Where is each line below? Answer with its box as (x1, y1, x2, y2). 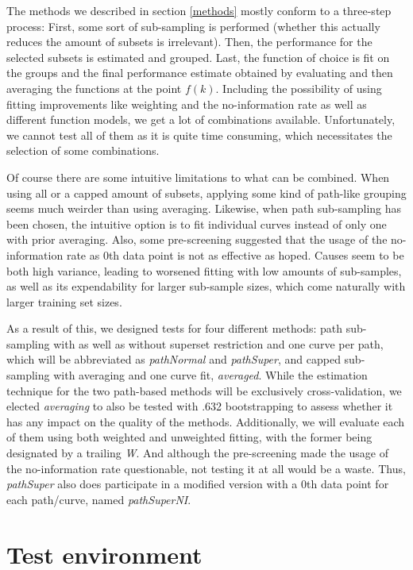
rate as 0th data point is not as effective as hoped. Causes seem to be (66, 246, 404, 263)
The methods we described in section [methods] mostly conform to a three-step (6, 2, 392, 18)
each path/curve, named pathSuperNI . (6, 491, 191, 507)
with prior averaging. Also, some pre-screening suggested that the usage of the (6, 231, 388, 248)
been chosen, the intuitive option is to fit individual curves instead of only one (6, 215, 387, 232)
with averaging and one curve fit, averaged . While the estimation (53, 367, 368, 383)
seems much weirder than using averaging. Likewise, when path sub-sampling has (6, 200, 402, 217)
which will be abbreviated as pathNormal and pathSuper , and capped (6, 351, 341, 368)
